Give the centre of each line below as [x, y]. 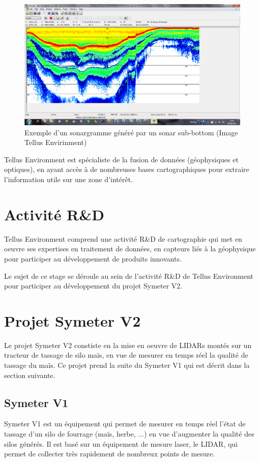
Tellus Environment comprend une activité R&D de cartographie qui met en [123, 238]
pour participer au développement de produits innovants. [93, 258]
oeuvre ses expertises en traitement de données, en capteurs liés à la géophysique [130, 249]
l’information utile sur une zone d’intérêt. [69, 179]
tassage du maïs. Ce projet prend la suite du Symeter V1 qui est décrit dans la [127, 365]
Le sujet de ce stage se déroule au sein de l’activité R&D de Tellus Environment [129, 276]
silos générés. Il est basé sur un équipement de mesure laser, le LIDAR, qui [121, 443]
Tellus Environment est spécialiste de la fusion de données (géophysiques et [121, 159]
